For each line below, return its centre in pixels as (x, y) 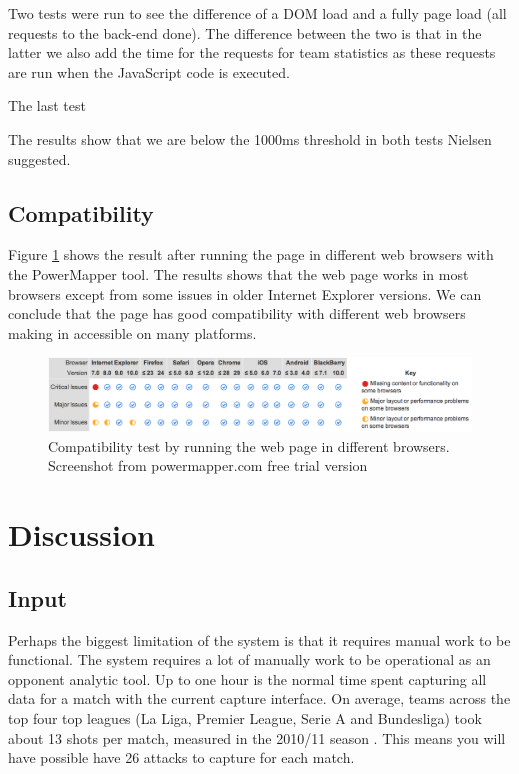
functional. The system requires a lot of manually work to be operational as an (249, 659)
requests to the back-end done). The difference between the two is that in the (245, 32)
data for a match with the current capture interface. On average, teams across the (259, 698)
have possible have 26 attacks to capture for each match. (181, 757)
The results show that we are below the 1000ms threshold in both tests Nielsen (250, 138)
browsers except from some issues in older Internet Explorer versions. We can (245, 293)
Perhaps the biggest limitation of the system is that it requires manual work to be (259, 639)
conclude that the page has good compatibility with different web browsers (237, 313)
